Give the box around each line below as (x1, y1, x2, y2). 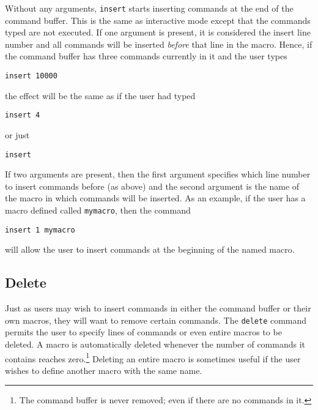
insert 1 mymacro (5, 225, 75, 234)
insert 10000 (5, 72, 57, 81)
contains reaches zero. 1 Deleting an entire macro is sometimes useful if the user (5, 350, 301, 365)
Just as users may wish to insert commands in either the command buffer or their (5, 302, 311, 315)
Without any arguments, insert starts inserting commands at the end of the (5, 2, 294, 14)
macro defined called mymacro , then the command (5, 203, 191, 216)
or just (5, 128, 30, 141)
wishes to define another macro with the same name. (5, 363, 202, 376)
